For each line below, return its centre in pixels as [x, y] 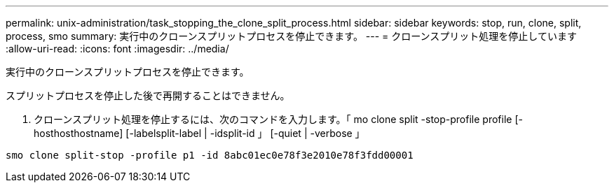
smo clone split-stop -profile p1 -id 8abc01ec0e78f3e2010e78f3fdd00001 [210, 155]
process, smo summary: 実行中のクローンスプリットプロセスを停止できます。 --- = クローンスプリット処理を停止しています [291, 36]
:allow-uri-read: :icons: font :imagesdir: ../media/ [117, 49]
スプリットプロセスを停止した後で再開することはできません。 [148, 95]
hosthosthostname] [79, 133]
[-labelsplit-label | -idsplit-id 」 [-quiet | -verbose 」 [245, 133]
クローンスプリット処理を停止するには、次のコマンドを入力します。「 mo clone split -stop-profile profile [273, 119]
